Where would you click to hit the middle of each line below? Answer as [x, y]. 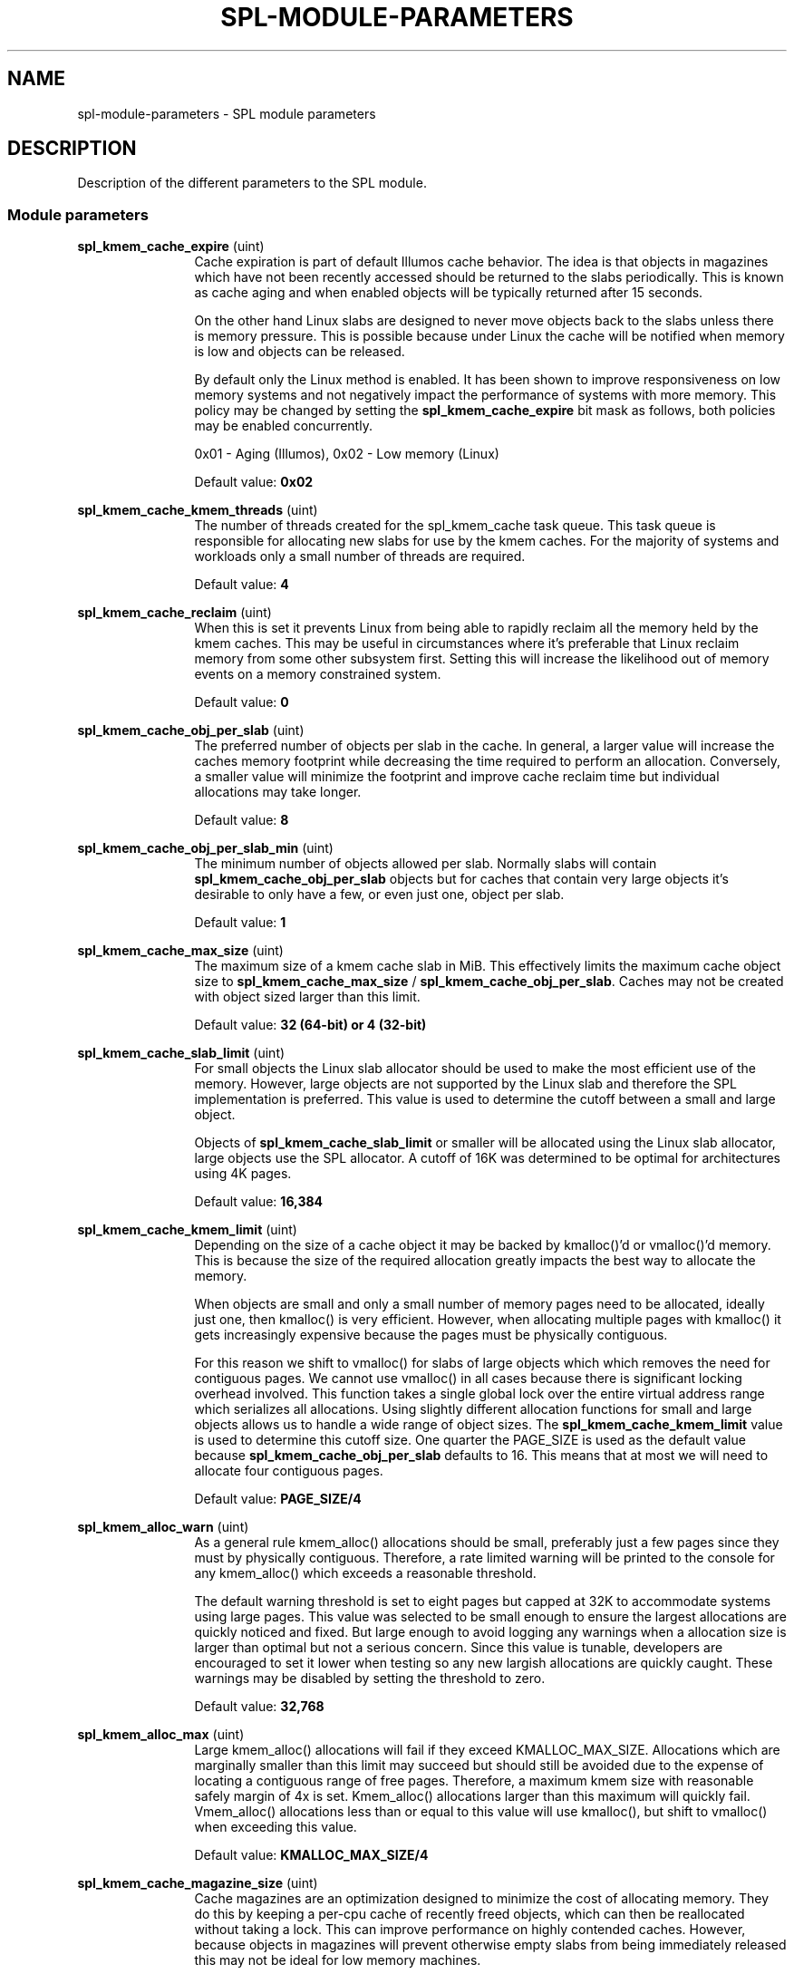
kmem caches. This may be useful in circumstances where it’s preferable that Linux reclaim [467, 643]
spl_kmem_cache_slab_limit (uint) [181, 1053]
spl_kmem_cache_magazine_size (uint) [198, 1883]
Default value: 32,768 [259, 1707]
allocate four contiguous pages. [289, 1471]
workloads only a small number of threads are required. [360, 556]
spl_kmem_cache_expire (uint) [171, 247]
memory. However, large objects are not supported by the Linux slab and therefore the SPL [465, 1084]
